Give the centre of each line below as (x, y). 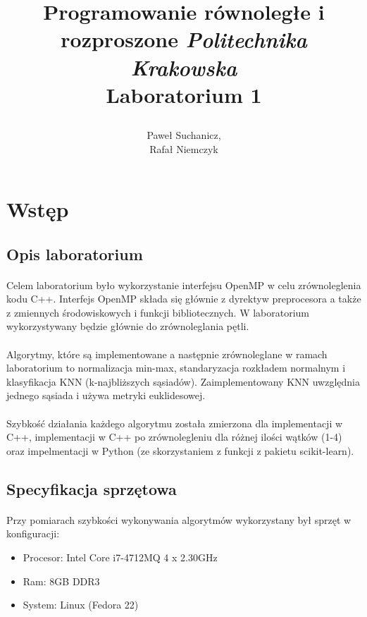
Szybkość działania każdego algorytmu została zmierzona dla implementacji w (175, 423)
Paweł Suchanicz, (184, 134)
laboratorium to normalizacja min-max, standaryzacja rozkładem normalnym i (176, 368)
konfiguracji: (33, 533)
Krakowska (184, 67)
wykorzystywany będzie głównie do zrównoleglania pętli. (128, 326)
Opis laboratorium (75, 253)
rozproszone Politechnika (184, 39)
